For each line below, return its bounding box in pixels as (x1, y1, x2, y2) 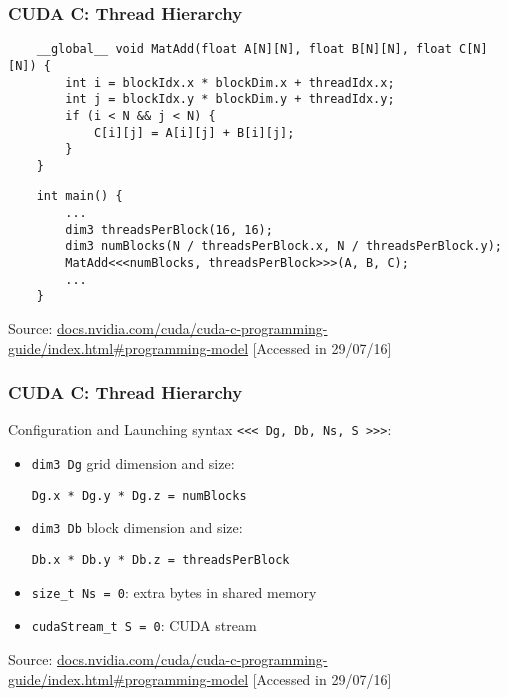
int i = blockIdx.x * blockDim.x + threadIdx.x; (65, 75, 395, 90)
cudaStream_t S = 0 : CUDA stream (31, 615, 257, 636)
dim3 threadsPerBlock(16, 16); (65, 222, 273, 237)
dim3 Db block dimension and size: (31, 517, 243, 538)
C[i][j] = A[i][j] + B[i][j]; (93, 125, 295, 140)
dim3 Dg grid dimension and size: (31, 453, 235, 474)
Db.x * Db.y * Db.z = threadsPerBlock (31, 553, 290, 568)
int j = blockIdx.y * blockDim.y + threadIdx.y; (65, 92, 395, 107)
